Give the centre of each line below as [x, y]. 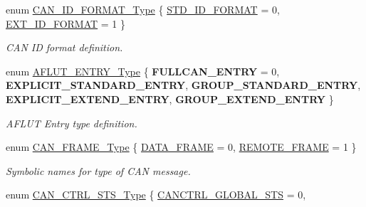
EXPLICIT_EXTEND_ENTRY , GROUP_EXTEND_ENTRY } [170, 99]
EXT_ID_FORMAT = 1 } [66, 23]
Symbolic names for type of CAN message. [98, 170]
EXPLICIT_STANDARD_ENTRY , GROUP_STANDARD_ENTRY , [183, 85]
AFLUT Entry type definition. [72, 123]
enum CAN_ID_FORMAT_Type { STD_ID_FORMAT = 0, [143, 9]
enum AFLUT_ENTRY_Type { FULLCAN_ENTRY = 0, [143, 71]
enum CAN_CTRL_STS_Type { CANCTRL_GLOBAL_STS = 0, [156, 195]
